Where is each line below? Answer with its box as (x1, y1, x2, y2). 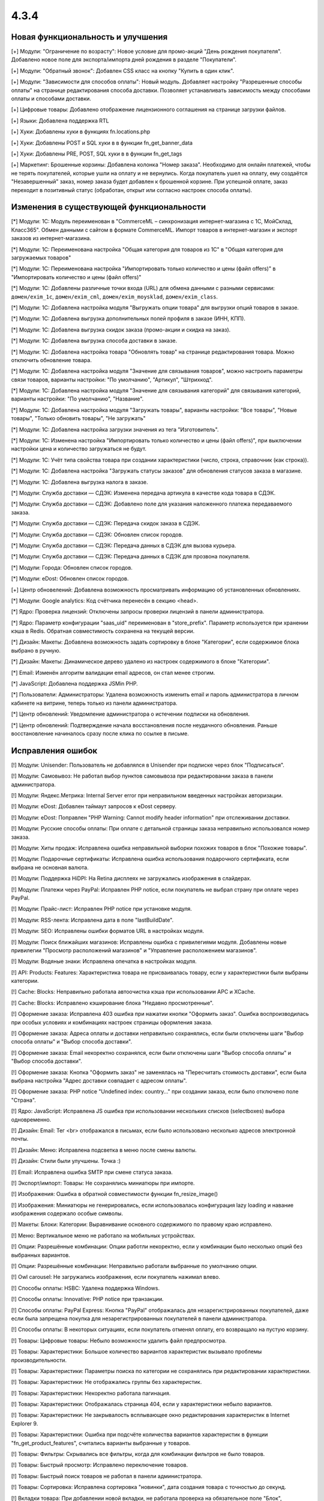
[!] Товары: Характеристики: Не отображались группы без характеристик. (11, 1379, 202, 1386)
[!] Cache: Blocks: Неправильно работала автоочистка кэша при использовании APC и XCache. (11, 988, 256, 995)
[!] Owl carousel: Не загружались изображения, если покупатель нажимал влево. (11, 1273, 220, 1281)
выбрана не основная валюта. (11, 863, 89, 871)
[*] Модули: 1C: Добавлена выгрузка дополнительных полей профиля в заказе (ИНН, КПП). (11, 315, 246, 322)
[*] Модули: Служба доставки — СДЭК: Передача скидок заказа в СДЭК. (11, 520, 200, 527)
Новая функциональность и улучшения (11, 32, 168, 42)
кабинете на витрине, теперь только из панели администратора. (11, 699, 178, 707)
